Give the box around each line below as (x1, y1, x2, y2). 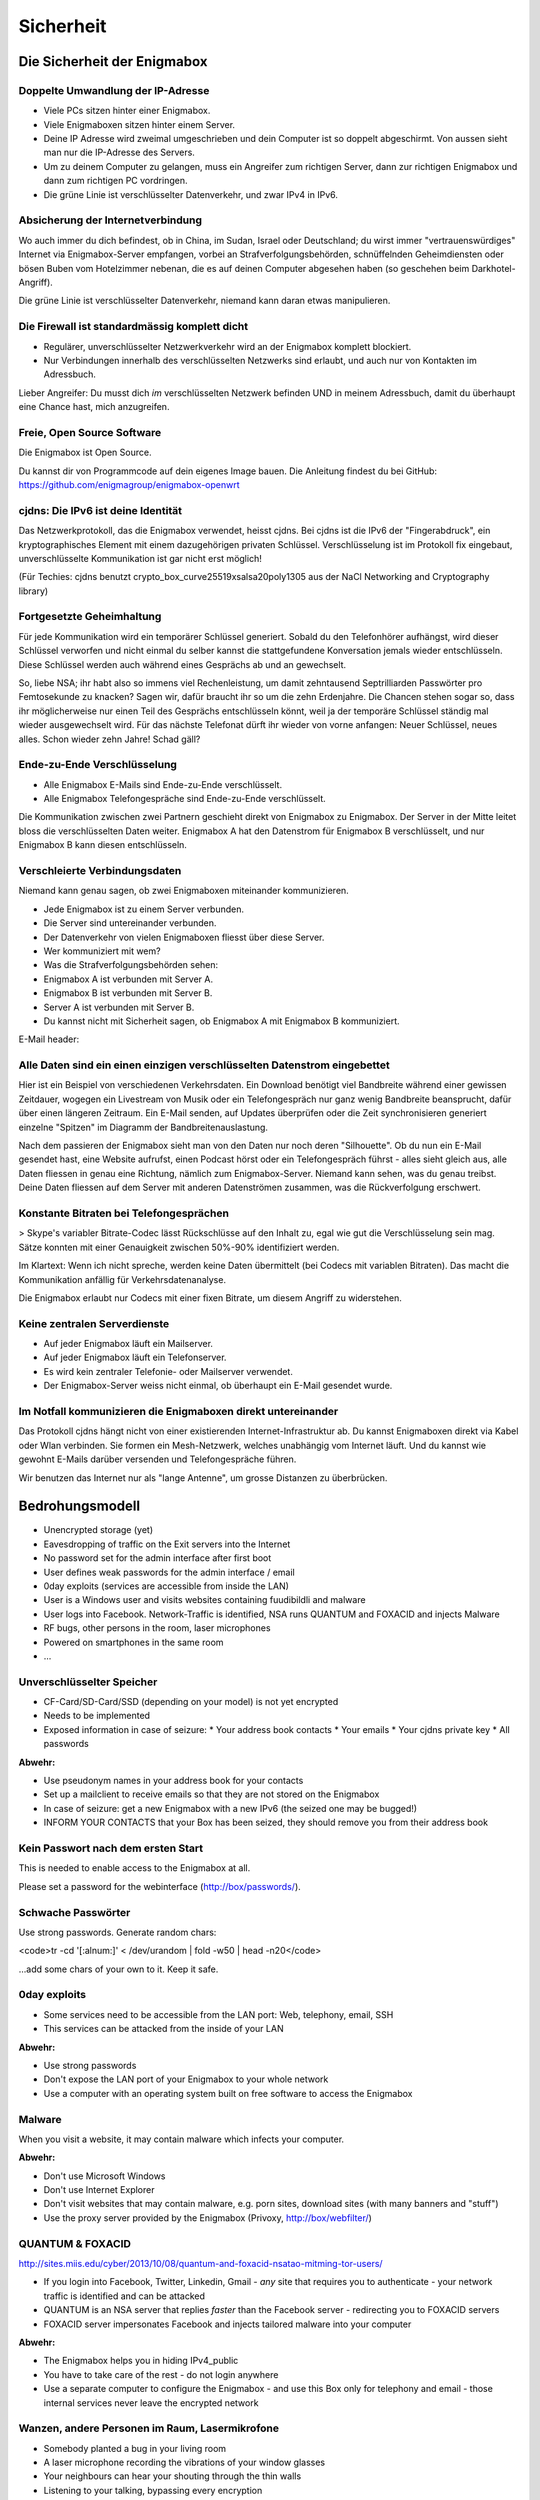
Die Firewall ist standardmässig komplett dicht (18, 320, 249, 334)
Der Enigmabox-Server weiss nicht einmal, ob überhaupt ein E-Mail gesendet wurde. (43, 1380, 393, 1392)
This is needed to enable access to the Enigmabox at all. (18, 1862, 251, 1874)
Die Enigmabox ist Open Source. (18, 446, 152, 459)
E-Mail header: (18, 1033, 80, 1045)
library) (18, 585, 49, 597)
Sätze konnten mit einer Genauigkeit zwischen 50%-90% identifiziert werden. (18, 1241, 340, 1253)
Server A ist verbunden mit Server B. (43, 1001, 195, 1013)
